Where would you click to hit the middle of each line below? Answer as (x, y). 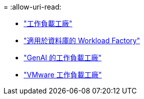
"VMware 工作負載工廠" (63, 75)
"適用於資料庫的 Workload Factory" (82, 40)
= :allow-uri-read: (33, 7)
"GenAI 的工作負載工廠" (63, 58)
